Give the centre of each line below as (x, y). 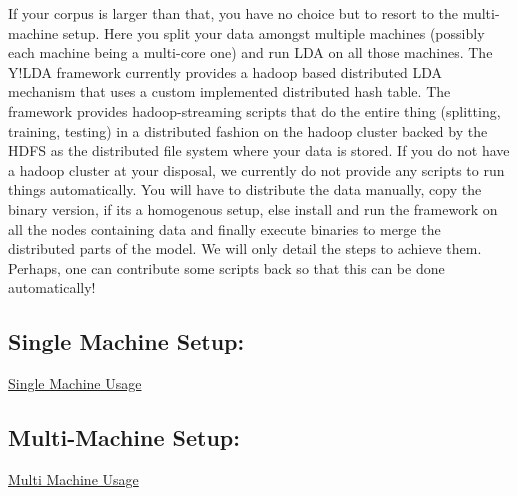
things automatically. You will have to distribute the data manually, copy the (245, 189)
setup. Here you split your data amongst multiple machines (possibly (273, 32)
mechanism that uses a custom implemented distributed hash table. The (229, 91)
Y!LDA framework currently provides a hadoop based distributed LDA (225, 71)
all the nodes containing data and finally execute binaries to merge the (224, 228)
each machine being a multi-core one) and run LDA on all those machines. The (250, 52)
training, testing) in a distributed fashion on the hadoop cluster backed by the (248, 130)
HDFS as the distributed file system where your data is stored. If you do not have (259, 150)
